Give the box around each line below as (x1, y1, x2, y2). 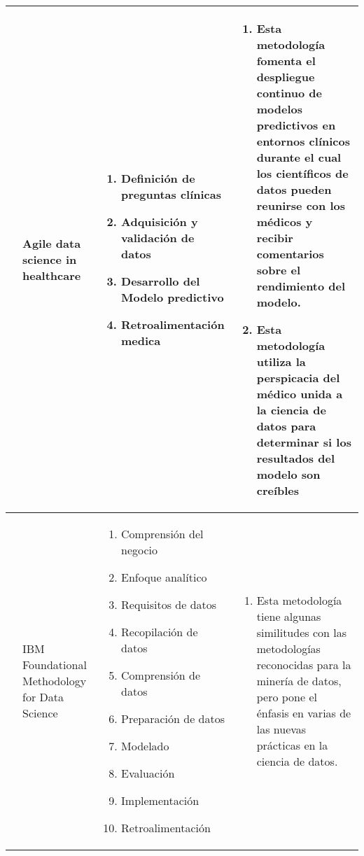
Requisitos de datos (121, 596, 217, 612)
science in (22, 251, 77, 267)
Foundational (22, 657, 87, 673)
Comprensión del (121, 526, 204, 542)
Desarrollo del (121, 273, 200, 289)
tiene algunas (256, 608, 321, 624)
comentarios (256, 246, 324, 262)
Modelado (121, 738, 169, 754)
